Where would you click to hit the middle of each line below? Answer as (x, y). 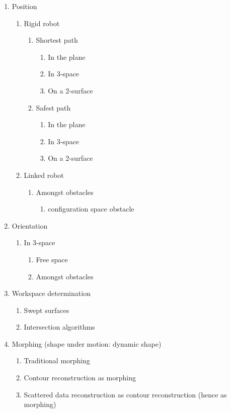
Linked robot (44, 175)
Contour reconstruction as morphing (80, 378)
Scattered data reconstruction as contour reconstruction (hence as (125, 394)
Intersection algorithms (59, 327)
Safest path (53, 107)
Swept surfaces (47, 310)
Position (24, 6)
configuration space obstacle (91, 209)
